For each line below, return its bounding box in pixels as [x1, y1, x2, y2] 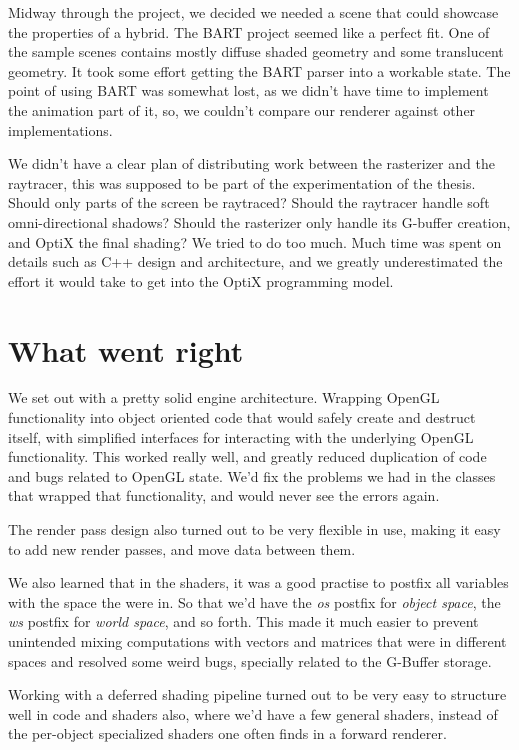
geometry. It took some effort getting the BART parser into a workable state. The [8, 60, 511, 81]
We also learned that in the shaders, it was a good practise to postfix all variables [8, 572, 509, 593]
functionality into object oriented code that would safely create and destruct [8, 407, 476, 428]
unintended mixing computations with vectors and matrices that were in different [8, 630, 507, 651]
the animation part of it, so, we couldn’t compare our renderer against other [8, 99, 476, 120]
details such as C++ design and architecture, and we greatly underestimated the [8, 251, 503, 272]
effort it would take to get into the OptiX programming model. [8, 270, 394, 291]
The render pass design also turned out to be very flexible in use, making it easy [8, 519, 501, 539]
